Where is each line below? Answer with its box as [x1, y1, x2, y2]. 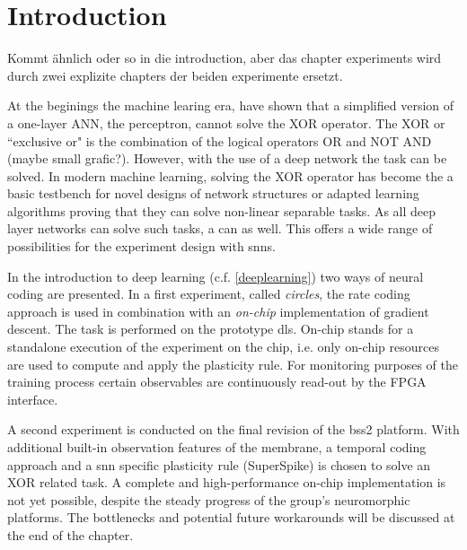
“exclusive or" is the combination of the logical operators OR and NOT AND [7, 131, 432, 150]
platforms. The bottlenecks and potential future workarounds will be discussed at [7, 508, 455, 527]
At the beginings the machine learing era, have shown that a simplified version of [7, 96, 454, 115]
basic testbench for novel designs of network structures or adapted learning [7, 184, 419, 203]
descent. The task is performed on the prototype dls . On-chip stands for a [7, 319, 414, 338]
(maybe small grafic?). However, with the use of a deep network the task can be [7, 149, 447, 168]
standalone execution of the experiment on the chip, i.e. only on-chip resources [7, 337, 440, 356]
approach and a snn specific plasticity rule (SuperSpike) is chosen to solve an [7, 455, 431, 474]
